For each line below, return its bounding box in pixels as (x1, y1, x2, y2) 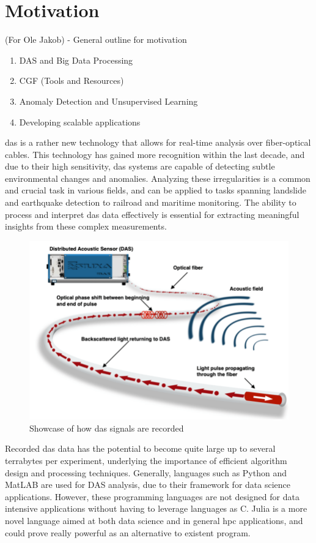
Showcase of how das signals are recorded (29, 421, 184, 434)
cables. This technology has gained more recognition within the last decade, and (5, 148, 305, 160)
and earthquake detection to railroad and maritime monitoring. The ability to (5, 196, 296, 209)
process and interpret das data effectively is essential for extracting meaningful (5, 208, 299, 220)
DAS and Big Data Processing (19, 53, 133, 66)
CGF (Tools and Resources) (19, 74, 124, 87)
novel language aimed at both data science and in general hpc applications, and (5, 514, 303, 526)
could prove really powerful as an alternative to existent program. (5, 526, 251, 539)
